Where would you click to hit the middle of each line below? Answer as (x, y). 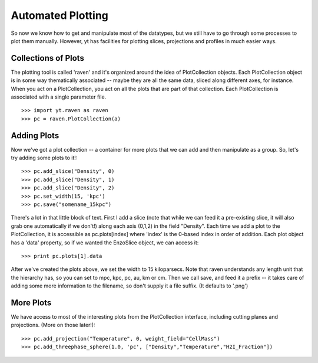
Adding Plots (35, 135)
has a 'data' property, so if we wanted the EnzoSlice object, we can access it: (105, 243)
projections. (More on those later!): (53, 325)
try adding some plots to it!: (44, 158)
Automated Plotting (60, 15)
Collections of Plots (48, 58)
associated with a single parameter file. (59, 97)
